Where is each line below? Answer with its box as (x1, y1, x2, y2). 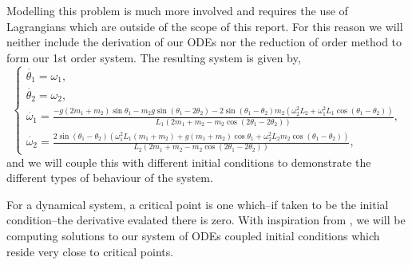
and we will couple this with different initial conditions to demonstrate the (6, 153, 371, 170)
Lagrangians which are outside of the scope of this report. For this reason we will (6, 18, 403, 34)
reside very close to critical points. (6, 243, 174, 259)
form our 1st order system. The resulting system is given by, (6, 49, 301, 65)
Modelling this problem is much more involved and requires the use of (6, 2, 348, 18)
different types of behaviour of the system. (6, 169, 213, 186)
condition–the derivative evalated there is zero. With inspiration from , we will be (6, 212, 406, 228)
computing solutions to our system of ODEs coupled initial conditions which (6, 227, 380, 243)
